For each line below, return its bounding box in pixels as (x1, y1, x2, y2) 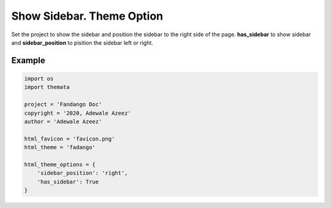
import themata (24, 83, 70, 91)
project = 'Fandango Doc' (24, 101, 102, 108)
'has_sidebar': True (37, 178, 99, 185)
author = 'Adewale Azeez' (24, 118, 102, 125)
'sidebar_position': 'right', (37, 169, 128, 177)
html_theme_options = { (24, 161, 96, 168)
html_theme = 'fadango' (24, 144, 96, 151)
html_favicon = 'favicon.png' (24, 135, 115, 142)
